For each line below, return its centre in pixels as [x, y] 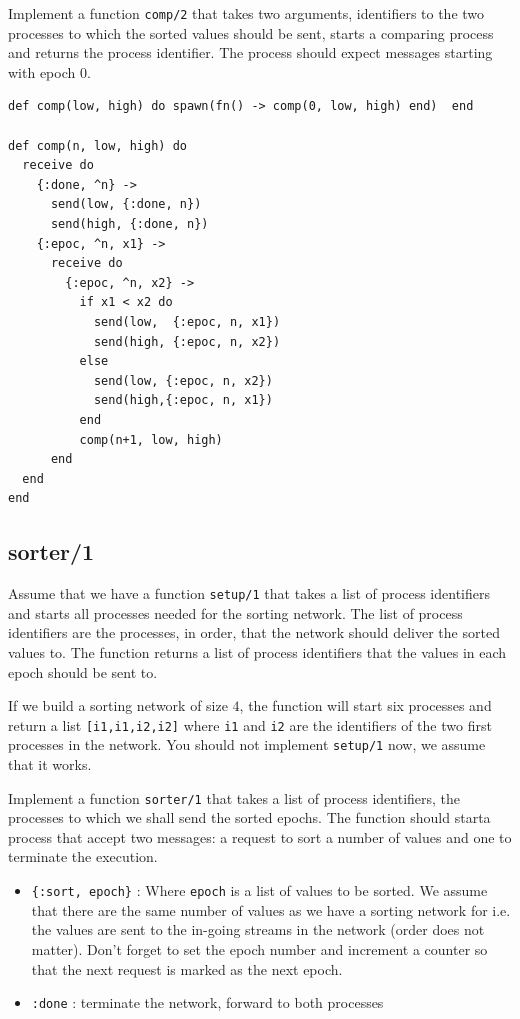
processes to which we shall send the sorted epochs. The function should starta [249, 817]
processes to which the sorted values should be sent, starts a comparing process [251, 32]
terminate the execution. [83, 856]
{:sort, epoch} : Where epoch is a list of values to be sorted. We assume [259, 890]
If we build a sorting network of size [118, 705]
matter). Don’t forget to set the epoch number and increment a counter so [259, 948]
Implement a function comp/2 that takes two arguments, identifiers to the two [246, 13]
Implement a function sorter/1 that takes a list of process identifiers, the [234, 797]
